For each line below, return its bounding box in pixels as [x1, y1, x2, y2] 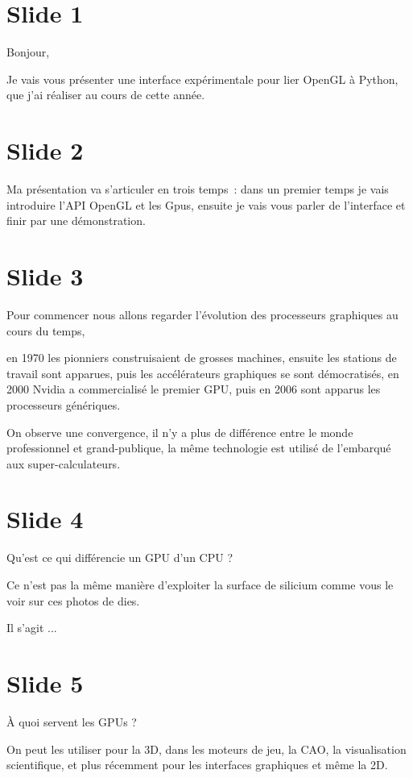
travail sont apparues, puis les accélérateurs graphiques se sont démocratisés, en [6, 364, 399, 381]
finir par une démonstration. [6, 212, 146, 229]
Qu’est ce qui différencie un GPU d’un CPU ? [6, 549, 233, 566]
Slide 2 [6, 134, 84, 167]
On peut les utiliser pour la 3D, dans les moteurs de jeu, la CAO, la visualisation [6, 740, 407, 757]
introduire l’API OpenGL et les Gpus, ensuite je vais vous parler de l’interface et [6, 196, 406, 213]
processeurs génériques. [6, 396, 121, 413]
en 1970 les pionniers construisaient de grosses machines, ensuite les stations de [6, 349, 397, 366]
